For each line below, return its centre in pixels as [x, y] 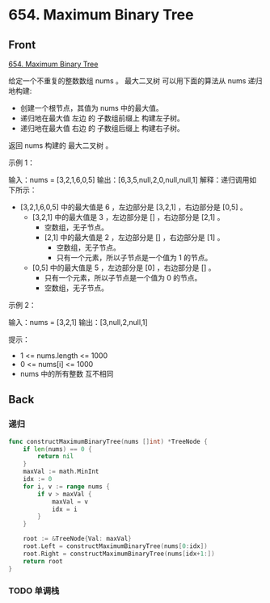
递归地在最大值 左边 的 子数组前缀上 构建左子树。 [102, 118]
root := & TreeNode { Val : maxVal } [77, 539]
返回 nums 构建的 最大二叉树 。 [61, 145]
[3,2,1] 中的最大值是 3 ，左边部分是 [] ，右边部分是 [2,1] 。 [128, 217]
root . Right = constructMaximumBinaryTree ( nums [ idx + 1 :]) [119, 554]
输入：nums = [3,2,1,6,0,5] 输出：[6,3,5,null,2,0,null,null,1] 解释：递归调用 [129, 180]
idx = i [65, 509]
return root [43, 561]
